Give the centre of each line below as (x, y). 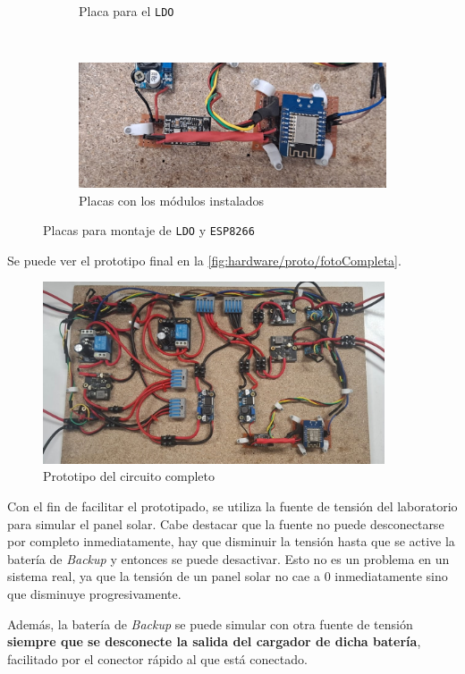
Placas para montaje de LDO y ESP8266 (149, 230)
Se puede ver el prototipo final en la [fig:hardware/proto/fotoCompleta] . (204, 260)
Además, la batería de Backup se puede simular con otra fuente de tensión (210, 623)
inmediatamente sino (391, 576)
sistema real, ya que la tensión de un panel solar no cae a (164, 576)
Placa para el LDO (127, 11)
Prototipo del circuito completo (129, 476)
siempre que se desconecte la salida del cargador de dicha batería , (214, 641)
